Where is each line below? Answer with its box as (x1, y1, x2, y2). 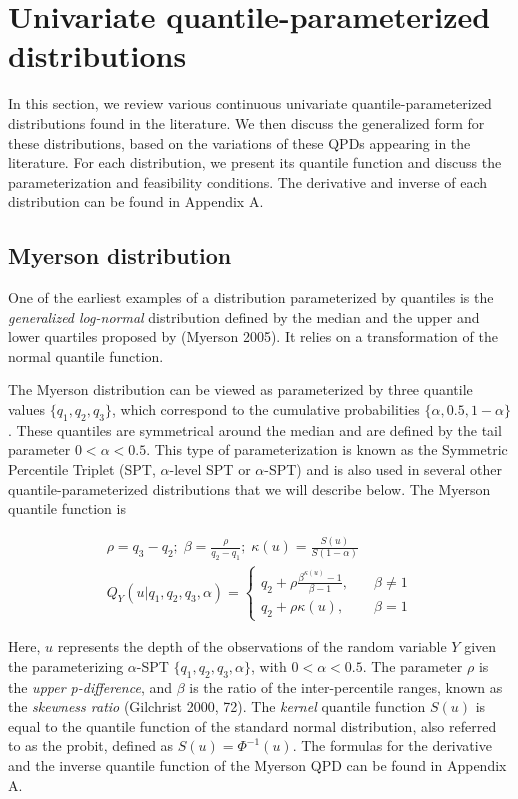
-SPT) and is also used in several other (264, 459, 503, 480)
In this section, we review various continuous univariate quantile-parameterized (8, 93, 492, 114)
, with (251, 655, 287, 676)
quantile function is (8, 498, 126, 519)
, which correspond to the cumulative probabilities (111, 399, 420, 420)
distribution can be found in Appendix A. (8, 191, 264, 212)
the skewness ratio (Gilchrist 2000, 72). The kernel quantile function (8, 696, 426, 717)
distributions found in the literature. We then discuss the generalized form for (8, 112, 485, 133)
